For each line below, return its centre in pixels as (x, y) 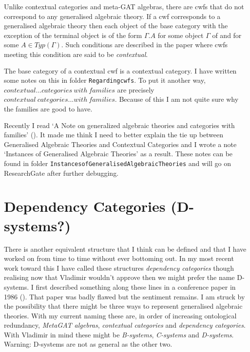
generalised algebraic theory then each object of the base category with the (116, 26)
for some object (181, 35)
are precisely (136, 89)
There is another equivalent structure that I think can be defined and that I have (125, 249)
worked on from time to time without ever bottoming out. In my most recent (119, 258)
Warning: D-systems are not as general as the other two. (88, 344)
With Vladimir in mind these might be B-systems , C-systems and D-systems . (119, 334)
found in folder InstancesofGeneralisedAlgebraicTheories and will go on (117, 163)
